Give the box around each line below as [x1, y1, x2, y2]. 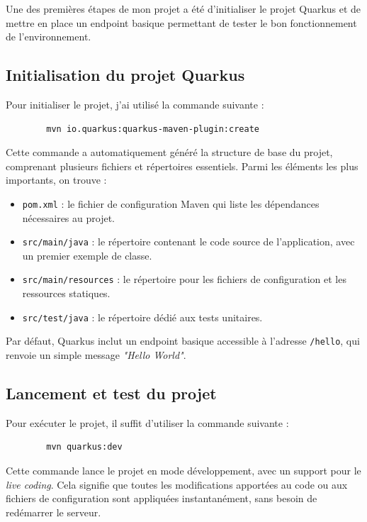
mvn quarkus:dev [46, 442, 123, 452]
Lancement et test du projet [6, 382, 217, 404]
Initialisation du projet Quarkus [6, 64, 245, 86]
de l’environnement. [6, 29, 91, 44]
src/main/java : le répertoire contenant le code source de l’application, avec [22, 234, 355, 249]
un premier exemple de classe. [22, 248, 152, 262]
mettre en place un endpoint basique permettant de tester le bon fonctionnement [6, 15, 357, 30]
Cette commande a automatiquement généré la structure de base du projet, [6, 145, 333, 160]
